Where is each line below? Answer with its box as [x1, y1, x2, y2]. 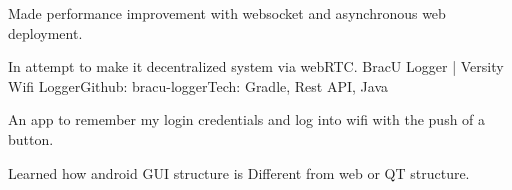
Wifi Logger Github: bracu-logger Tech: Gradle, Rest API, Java [8, 75, 389, 96]
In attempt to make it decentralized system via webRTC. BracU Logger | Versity [8, 56, 504, 77]
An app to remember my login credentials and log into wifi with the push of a [8, 109, 486, 130]
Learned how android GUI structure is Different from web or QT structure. [8, 162, 470, 183]
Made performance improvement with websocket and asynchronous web [8, 3, 446, 23]
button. [8, 128, 54, 149]
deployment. [8, 22, 83, 43]
